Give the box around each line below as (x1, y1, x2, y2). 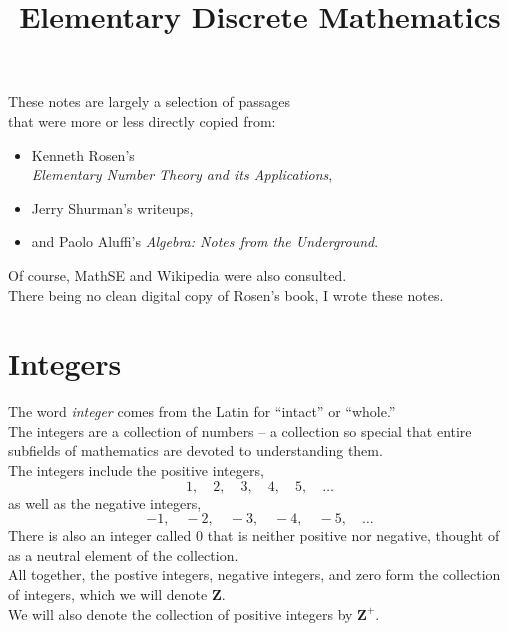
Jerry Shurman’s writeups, (31, 197, 194, 218)
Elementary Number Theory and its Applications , (31, 164, 333, 185)
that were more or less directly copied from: (8, 110, 276, 131)
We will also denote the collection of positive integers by (8, 603, 353, 624)
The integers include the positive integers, (8, 460, 264, 481)
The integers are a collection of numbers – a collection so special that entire (8, 420, 472, 441)
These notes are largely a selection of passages (8, 91, 291, 112)
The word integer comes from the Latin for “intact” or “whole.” (8, 401, 396, 422)
